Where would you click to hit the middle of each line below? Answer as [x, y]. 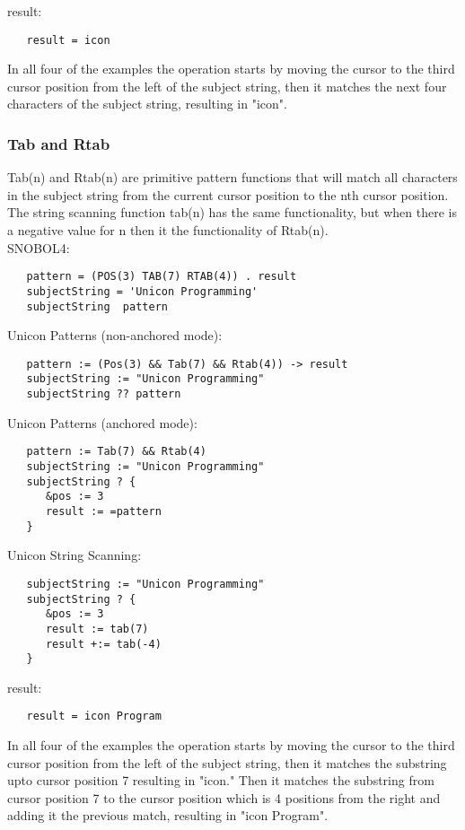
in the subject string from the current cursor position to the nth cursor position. [228, 194]
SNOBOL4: [39, 247]
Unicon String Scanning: [75, 555]
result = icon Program [94, 716]
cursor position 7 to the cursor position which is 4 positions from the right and [224, 797]
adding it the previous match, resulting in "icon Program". [168, 815]
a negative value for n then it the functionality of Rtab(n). [168, 230]
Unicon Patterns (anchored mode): [102, 422]
